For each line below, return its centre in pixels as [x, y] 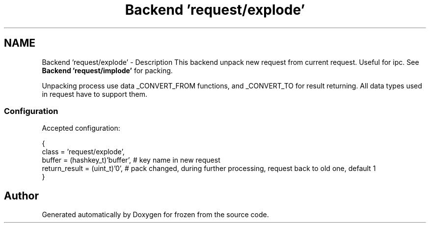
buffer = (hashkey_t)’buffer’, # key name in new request [131, 160]
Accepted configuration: [81, 128]
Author [21, 196]
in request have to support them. [95, 94]
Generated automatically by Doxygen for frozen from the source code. [155, 215]
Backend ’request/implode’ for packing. [107, 70]
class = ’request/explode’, [83, 152]
